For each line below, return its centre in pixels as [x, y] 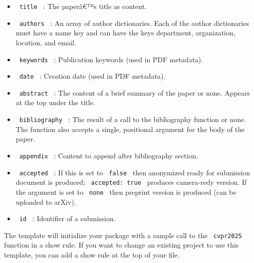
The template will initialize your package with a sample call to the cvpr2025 [123, 235]
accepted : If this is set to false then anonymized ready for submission [134, 172]
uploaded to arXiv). [46, 201]
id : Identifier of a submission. [67, 218]
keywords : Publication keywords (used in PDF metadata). [111, 59]
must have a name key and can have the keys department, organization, [126, 33]
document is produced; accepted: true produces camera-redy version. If [131, 182]
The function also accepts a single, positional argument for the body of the [130, 129]
